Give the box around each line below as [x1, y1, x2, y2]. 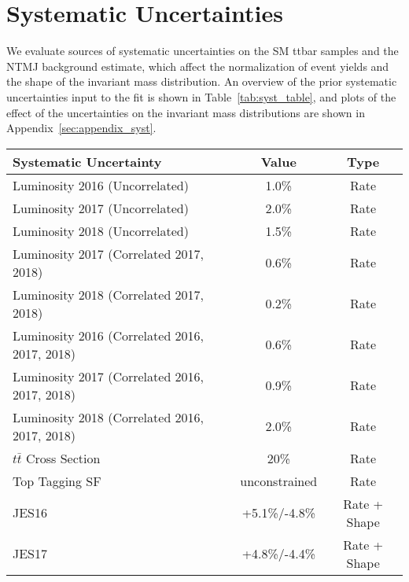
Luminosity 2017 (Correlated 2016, [13, 367, 204, 385]
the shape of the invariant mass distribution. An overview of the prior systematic [6, 73, 397, 90]
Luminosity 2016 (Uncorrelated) [13, 175, 189, 194]
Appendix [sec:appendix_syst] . [6, 120, 157, 136]
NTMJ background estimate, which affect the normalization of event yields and [6, 57, 389, 74]
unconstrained [240, 471, 318, 490]
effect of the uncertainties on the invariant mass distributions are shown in [6, 104, 365, 120]
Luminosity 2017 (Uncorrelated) [13, 198, 189, 217]
